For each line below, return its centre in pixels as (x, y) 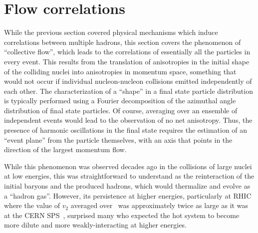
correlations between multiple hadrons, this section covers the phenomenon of (123, 42)
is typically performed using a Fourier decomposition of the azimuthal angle (120, 101)
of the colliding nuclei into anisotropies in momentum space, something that (120, 71)
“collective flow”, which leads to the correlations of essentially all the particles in (127, 52)
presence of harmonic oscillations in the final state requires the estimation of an (126, 130)
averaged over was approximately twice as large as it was (159, 205)
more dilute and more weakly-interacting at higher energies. (95, 225)
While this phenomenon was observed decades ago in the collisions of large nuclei (128, 166)
